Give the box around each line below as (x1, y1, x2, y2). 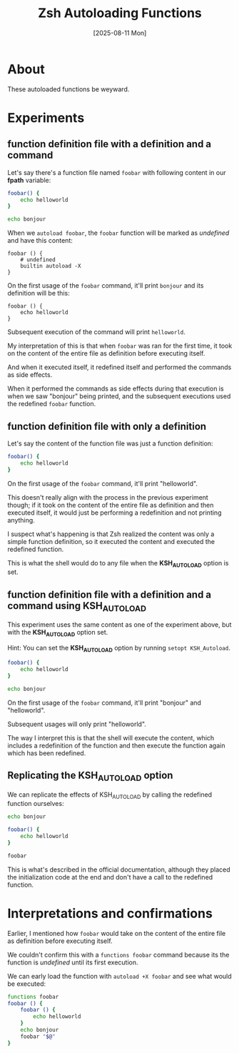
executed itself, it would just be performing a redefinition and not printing (7, 508, 222, 517)
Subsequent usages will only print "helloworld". (7, 720, 146, 728)
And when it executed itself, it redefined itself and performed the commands (7, 363, 232, 372)
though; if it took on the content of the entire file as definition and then (7, 500, 214, 509)
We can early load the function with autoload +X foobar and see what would (7, 972, 232, 980)
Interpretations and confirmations (7, 905, 213, 922)
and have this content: (7, 236, 73, 245)
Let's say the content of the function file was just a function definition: (7, 439, 213, 448)
